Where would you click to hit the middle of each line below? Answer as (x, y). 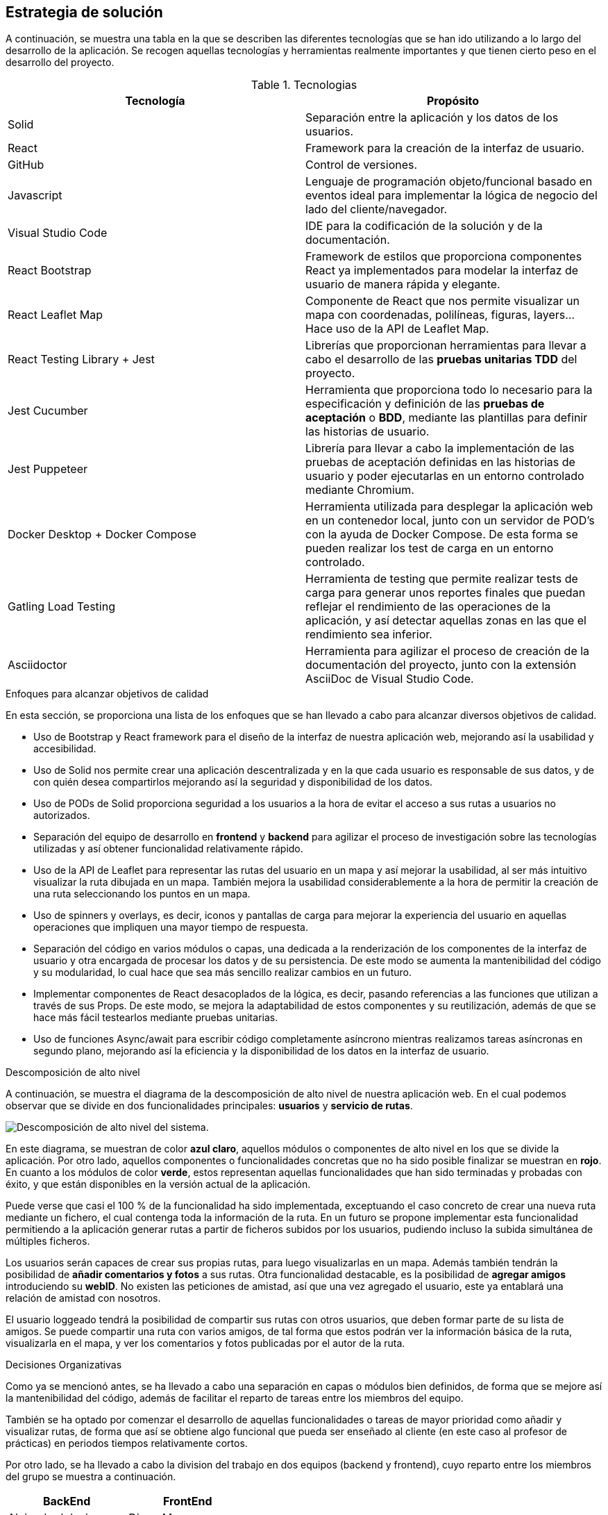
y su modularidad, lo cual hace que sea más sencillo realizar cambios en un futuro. (222, 972)
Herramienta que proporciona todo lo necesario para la (449, 390)
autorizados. (62, 816)
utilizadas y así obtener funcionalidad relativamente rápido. (168, 849)
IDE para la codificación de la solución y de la (424, 226)
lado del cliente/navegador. (377, 209)
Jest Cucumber (48, 411)
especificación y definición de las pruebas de (425, 404)
